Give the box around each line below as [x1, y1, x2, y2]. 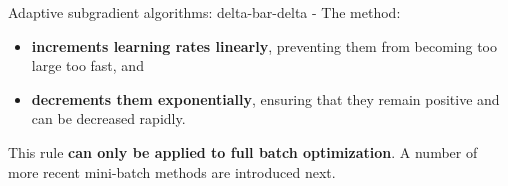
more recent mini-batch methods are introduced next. [8, 161, 336, 182]
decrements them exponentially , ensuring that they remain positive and [31, 88, 500, 109]
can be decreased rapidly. [31, 108, 186, 129]
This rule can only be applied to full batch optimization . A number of [8, 141, 478, 162]
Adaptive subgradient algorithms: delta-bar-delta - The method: [8, 2, 401, 22]
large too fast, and [31, 55, 144, 76]
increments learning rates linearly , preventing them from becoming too [31, 35, 497, 56]
